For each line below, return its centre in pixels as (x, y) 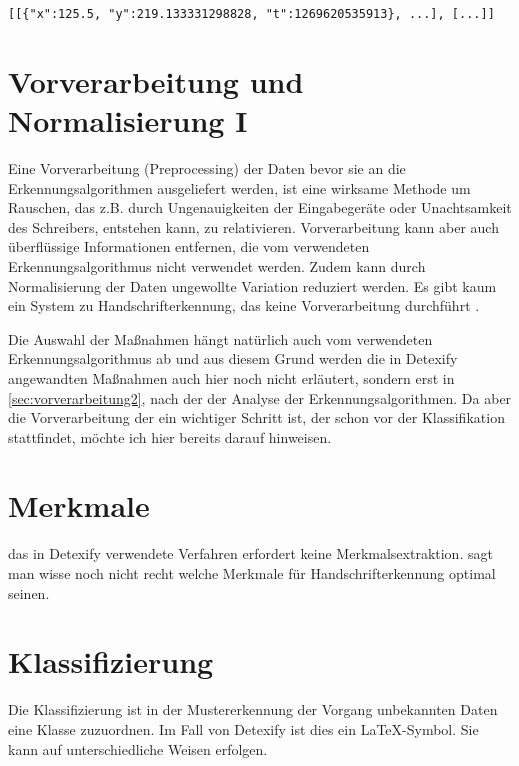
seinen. (29, 592)
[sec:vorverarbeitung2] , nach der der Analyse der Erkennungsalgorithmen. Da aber (260, 397)
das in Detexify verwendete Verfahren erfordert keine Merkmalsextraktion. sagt (250, 553)
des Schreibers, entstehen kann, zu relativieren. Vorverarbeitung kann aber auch (253, 226)
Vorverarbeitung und (156, 80)
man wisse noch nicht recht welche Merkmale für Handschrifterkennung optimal (252, 573)
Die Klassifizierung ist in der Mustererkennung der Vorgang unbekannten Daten (253, 709)
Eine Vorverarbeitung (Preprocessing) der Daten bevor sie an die (207, 167)
